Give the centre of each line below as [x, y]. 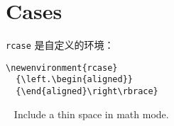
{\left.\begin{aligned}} [74, 80]
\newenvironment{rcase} [62, 68]
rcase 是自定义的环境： [60, 45]
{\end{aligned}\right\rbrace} [87, 92]
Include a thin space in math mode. [91, 114]
